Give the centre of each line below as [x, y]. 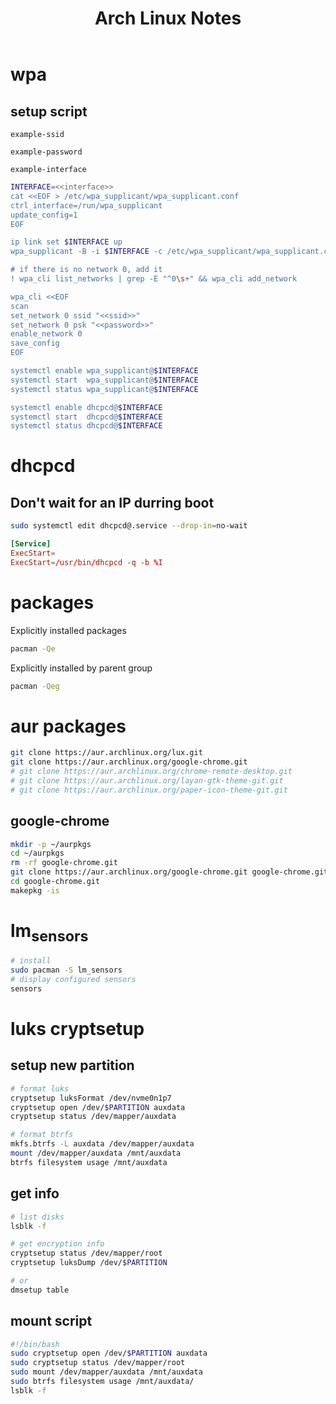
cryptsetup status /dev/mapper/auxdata [93, 1117]
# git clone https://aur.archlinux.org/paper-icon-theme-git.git [149, 790]
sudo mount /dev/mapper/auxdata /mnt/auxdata [106, 1372]
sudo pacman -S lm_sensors [66, 970]
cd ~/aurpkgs [37, 853]
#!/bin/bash [35, 1344]
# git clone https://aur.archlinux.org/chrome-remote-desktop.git [151, 772]
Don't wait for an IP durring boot [112, 502]
